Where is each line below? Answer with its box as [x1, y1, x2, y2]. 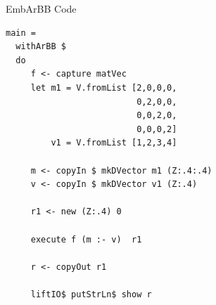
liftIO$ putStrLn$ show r [30, 289, 152, 299]
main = [6, 27, 36, 38]
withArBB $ [15, 41, 66, 52]
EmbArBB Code [6, 1, 77, 15]
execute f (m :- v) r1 [30, 234, 142, 245]
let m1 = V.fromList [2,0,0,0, [30, 82, 177, 93]
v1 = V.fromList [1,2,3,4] [51, 138, 177, 148]
